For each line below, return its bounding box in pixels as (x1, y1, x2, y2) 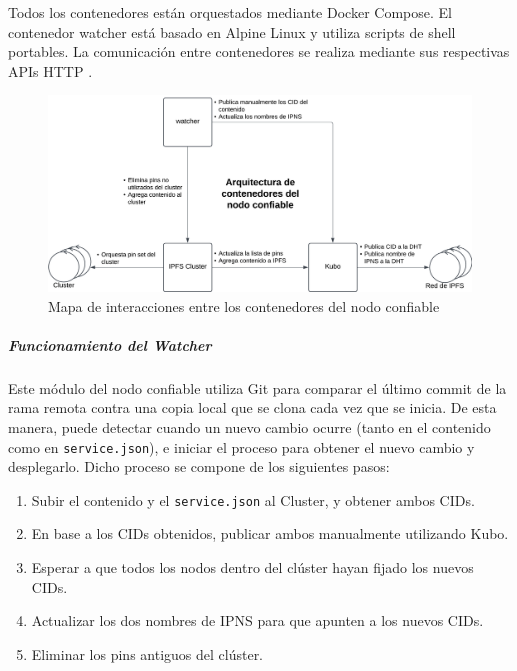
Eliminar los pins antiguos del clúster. (31, 643, 264, 664)
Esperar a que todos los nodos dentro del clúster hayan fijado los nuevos (31, 557, 474, 578)
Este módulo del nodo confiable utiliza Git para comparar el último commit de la (8, 377, 507, 398)
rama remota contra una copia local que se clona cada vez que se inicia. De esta (8, 397, 497, 418)
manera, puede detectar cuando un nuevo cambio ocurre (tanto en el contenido (8, 416, 491, 437)
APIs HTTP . (8, 60, 93, 81)
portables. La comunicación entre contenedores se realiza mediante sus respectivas (8, 41, 510, 62)
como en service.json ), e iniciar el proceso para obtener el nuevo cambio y (8, 436, 475, 457)
